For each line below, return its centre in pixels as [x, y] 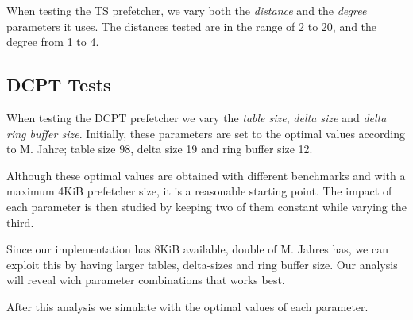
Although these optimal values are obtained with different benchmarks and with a [206, 175]
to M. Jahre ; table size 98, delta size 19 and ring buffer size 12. [160, 149]
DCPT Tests [59, 85]
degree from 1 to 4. [53, 42]
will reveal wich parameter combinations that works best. [146, 280]
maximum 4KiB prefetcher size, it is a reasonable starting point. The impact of [199, 191]
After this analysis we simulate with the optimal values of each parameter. [187, 306]
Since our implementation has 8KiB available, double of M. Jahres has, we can [197, 249]
